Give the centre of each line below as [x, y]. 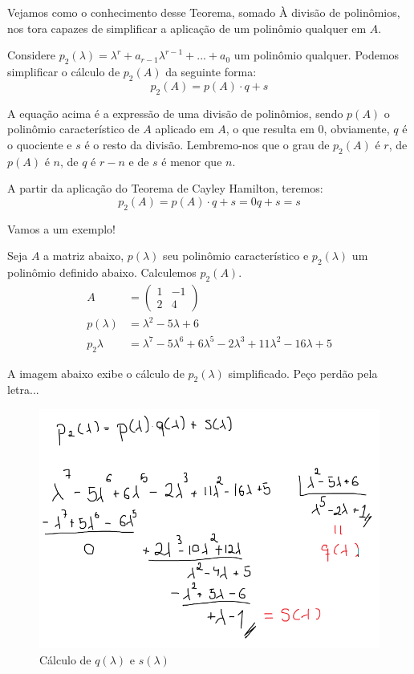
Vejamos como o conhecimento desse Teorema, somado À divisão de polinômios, [204, 12]
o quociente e [40, 144]
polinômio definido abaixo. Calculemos [102, 272]
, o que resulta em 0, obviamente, [308, 129]
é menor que [192, 161]
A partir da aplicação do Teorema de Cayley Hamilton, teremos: [165, 188]
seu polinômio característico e [236, 256]
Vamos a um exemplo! [62, 228]
